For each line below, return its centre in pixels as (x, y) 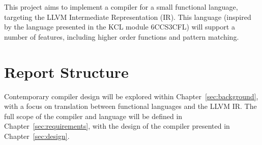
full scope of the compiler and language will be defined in (93, 116)
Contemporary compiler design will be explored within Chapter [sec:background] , (131, 96)
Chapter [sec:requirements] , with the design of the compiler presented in (117, 126)
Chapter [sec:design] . (37, 136)
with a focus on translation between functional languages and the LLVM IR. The (130, 106)
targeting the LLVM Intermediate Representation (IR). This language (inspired (128, 17)
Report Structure (66, 71)
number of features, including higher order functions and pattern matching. (122, 36)
